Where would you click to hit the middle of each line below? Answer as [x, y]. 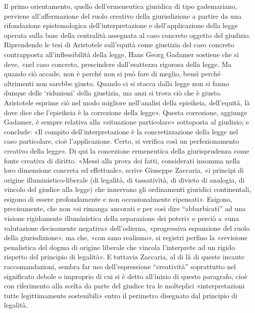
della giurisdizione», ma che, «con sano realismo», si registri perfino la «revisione [126, 237]
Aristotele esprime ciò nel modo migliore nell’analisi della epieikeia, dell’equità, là [127, 102]
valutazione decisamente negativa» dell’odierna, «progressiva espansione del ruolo [127, 228]
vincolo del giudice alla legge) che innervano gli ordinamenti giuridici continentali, [128, 189]
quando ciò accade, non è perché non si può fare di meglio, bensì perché [112, 74]
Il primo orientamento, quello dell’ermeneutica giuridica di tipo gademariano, [121, 6]
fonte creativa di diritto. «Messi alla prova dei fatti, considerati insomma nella [122, 160]
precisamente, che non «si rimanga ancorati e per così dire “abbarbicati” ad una [125, 208]
